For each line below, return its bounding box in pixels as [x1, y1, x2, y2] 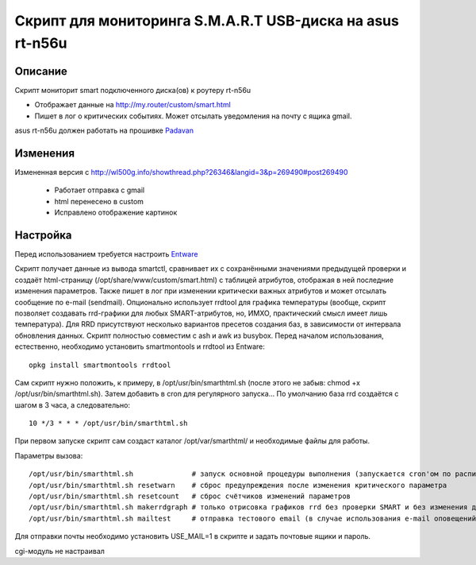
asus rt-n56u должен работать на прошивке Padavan [14, 126, 194, 135]
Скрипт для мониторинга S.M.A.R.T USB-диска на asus [14, 12, 400, 29]
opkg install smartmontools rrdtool [29, 360, 171, 370]
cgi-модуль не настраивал [14, 546, 105, 555]
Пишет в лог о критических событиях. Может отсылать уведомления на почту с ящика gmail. [34, 111, 352, 121]
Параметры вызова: [14, 451, 83, 460]
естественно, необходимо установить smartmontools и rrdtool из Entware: [14, 342, 266, 351]
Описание [14, 64, 67, 78]
